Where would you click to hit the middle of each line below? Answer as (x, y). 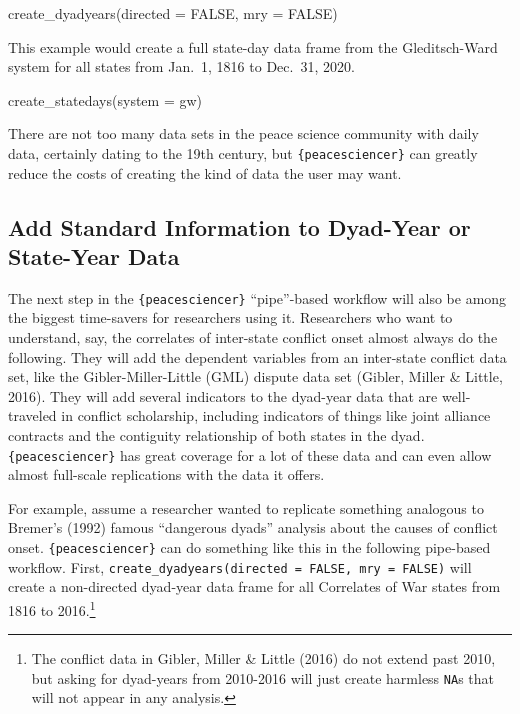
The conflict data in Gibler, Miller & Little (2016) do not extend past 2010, (263, 658)
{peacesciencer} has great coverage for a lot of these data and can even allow (250, 454)
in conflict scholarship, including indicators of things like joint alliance (276, 415)
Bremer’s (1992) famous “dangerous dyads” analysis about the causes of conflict (253, 527)
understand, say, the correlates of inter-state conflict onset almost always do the (253, 337)
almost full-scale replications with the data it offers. (166, 474)
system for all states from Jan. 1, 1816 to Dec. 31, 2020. (181, 66)
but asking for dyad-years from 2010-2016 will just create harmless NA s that (262, 677)
